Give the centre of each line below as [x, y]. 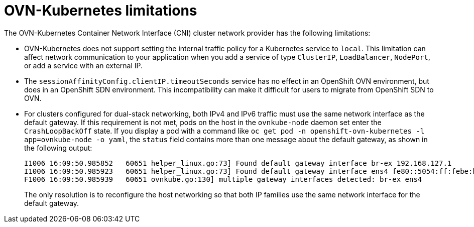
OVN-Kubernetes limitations [101, 11]
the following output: [58, 148]
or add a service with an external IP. [84, 65]
